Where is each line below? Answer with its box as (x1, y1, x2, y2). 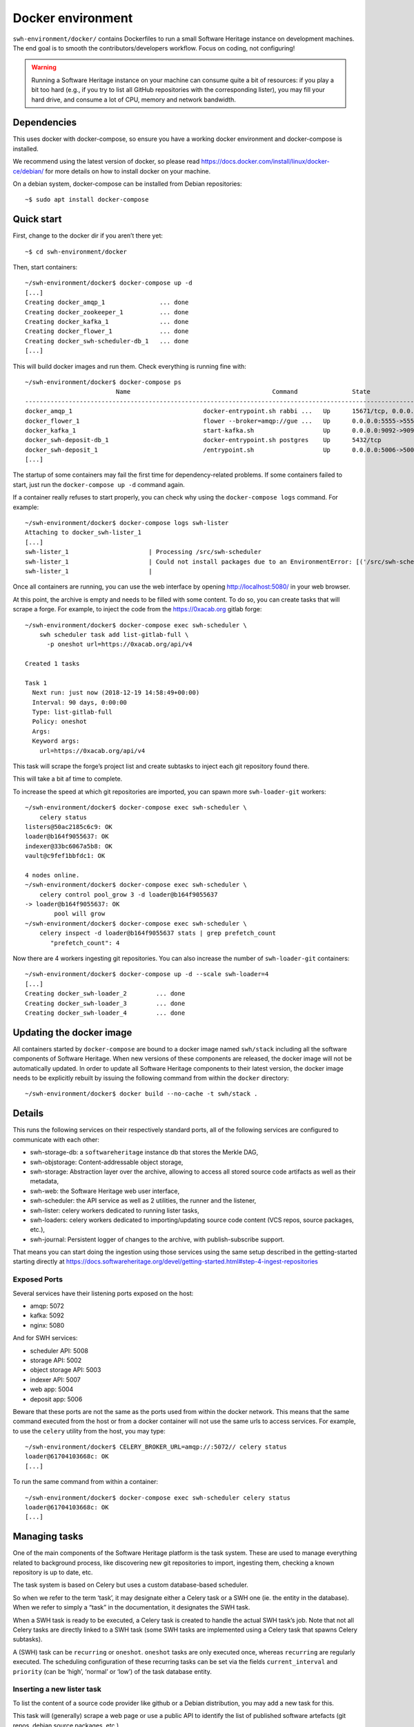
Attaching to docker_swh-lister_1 (25, 528, 141, 537)
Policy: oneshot (32, 718, 88, 725)
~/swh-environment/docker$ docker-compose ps (25, 378, 182, 386)
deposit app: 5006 (30, 1395, 83, 1403)
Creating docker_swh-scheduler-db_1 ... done (25, 337, 189, 345)
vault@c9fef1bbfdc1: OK (25, 852, 106, 860)
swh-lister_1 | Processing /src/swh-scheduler (25, 548, 262, 556)
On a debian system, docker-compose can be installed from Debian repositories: (12, 180, 242, 188)
